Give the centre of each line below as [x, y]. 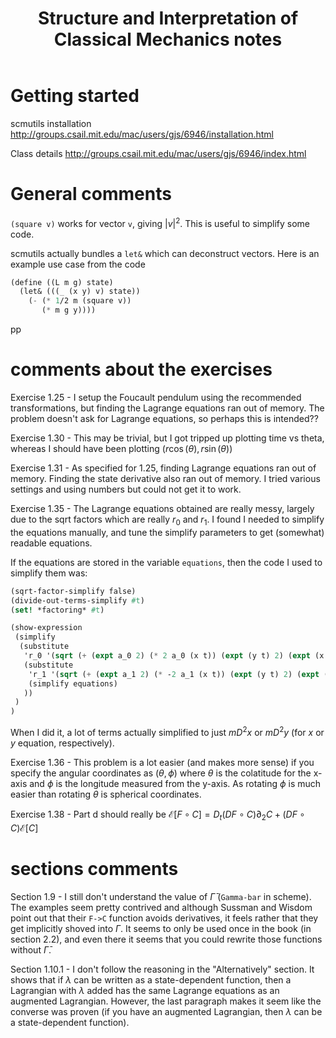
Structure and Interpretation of [168, 18]
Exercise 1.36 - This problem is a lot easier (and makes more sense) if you [162, 762]
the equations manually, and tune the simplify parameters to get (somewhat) [167, 532]
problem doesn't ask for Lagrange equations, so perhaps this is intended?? [164, 418]
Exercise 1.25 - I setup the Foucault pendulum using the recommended [156, 397]
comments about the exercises [141, 369]
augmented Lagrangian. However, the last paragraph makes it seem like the [166, 1001]
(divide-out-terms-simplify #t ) [77, 600]
